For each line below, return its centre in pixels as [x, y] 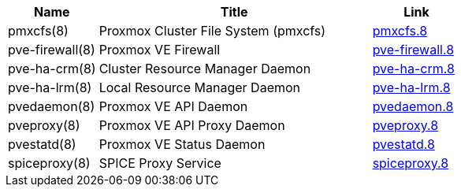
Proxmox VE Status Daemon [182, 144]
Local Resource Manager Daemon [200, 87]
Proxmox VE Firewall [160, 50]
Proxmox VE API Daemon [173, 106]
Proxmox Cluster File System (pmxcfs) [212, 31]
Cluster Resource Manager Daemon [205, 69]
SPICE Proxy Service [160, 163]
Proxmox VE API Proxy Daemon [192, 125]
